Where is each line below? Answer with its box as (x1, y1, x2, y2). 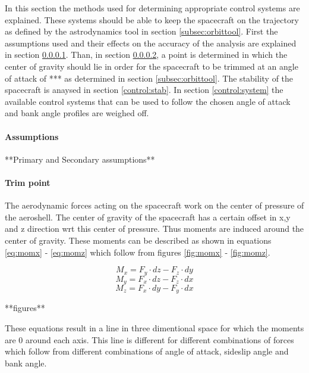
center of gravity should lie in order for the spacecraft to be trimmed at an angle (5, 60, 298, 72)
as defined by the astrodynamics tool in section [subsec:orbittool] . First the (5, 25, 278, 38)
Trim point (5, 176, 51, 188)
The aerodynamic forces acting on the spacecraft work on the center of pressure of (5, 199, 304, 212)
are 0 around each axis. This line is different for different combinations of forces (5, 333, 294, 346)
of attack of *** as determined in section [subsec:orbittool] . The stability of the (5, 72, 294, 84)
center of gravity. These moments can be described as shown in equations (5, 234, 272, 246)
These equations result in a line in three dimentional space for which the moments (5, 322, 304, 334)
